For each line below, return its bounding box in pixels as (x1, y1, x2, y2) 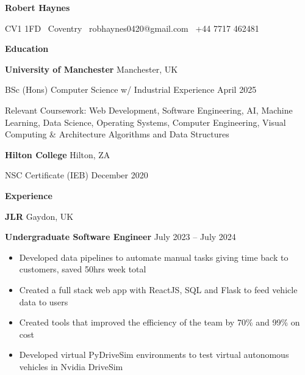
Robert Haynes (5, 1, 70, 13)
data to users (19, 295, 68, 308)
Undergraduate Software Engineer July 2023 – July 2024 (5, 230, 236, 243)
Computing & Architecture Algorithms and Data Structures (5, 128, 229, 140)
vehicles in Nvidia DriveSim (19, 360, 123, 373)
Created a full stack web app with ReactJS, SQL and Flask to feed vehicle (19, 283, 298, 296)
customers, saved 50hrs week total (19, 263, 146, 275)
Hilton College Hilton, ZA (5, 148, 110, 161)
